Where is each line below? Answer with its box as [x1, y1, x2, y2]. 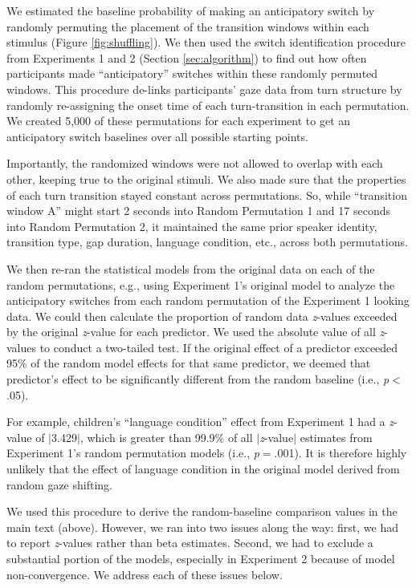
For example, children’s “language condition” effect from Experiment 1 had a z [6, 413, 394, 430]
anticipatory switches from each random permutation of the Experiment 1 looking [6, 292, 410, 309]
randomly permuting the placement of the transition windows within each [6, 18, 369, 34]
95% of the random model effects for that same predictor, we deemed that [6, 355, 371, 371]
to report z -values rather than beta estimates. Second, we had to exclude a [6, 534, 373, 551]
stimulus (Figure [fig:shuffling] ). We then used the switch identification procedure [6, 34, 406, 51]
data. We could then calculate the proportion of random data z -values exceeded [6, 307, 398, 324]
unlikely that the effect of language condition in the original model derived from [6, 460, 400, 477]
